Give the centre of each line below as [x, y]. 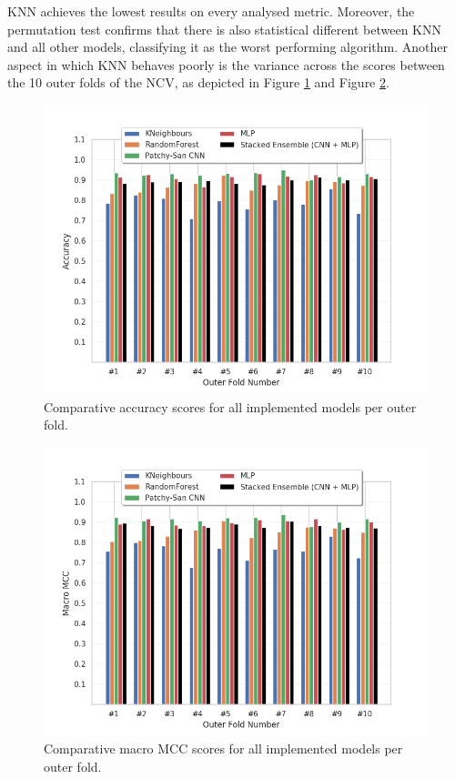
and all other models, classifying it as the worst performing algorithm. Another [228, 47]
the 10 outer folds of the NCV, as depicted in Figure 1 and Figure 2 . [198, 82]
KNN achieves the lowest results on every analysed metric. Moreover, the [211, 11]
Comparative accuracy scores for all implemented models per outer [230, 406]
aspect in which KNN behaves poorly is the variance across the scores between [226, 64]
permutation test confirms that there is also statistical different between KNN [224, 29]
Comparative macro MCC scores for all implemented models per [223, 749]
